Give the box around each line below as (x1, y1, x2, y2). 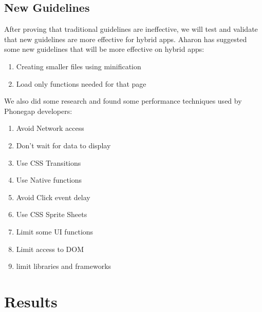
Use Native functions (16, 174, 82, 185)
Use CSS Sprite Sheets (16, 209, 87, 220)
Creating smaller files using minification (16, 61, 141, 71)
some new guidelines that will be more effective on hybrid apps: (4, 44, 204, 54)
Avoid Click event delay (16, 191, 90, 202)
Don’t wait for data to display (16, 140, 111, 150)
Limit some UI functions (16, 226, 93, 237)
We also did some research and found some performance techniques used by (4, 95, 242, 106)
